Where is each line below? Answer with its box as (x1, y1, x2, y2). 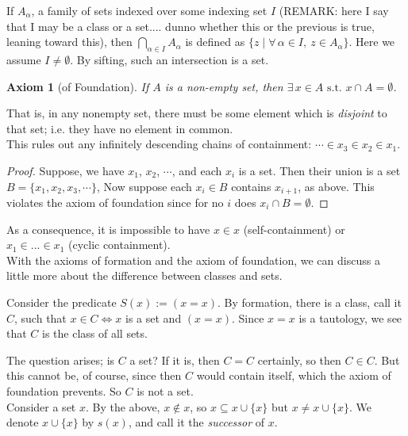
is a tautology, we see (298, 309, 402, 326)
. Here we (348, 33, 395, 50)
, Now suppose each (96, 178, 192, 194)
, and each (171, 162, 222, 178)
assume (6, 51, 41, 67)
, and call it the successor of (128, 414, 265, 430)
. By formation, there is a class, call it (217, 293, 402, 310)
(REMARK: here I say (279, 2, 389, 18)
